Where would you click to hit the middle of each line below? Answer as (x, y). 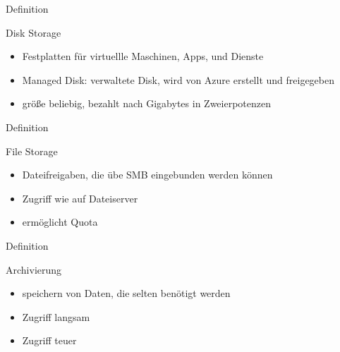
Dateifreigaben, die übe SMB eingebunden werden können (147, 175)
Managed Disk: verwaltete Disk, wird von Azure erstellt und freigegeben (178, 79)
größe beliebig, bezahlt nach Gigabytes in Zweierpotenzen (146, 103)
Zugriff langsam (56, 316)
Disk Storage (34, 32)
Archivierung (34, 269)
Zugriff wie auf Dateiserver (80, 198)
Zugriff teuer (49, 340)
